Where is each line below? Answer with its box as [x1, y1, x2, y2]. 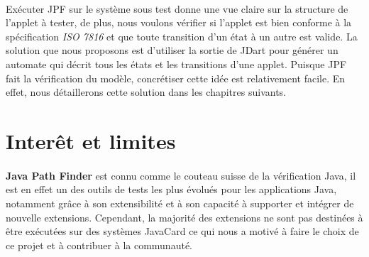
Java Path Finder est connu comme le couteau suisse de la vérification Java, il [6, 168, 356, 182]
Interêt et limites [6, 126, 176, 155]
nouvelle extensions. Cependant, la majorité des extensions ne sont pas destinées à [6, 209, 363, 224]
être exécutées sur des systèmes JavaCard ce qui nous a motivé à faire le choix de [6, 224, 359, 239]
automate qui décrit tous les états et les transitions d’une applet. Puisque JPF [6, 56, 347, 71]
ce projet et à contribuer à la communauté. [6, 237, 192, 252]
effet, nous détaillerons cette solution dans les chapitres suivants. [6, 84, 286, 99]
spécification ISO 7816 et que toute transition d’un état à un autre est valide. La [6, 28, 358, 43]
